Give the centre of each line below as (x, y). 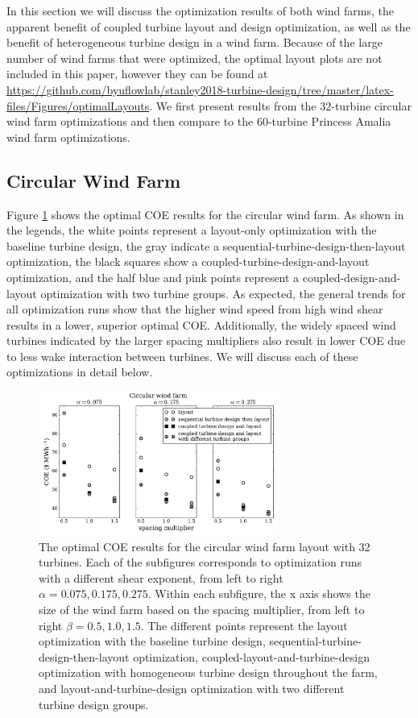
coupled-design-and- (352, 277)
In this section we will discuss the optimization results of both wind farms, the (200, 10)
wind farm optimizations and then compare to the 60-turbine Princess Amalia (199, 121)
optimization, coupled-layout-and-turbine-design (251, 656)
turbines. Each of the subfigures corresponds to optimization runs (201, 562)
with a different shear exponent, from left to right (161, 577)
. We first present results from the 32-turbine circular (280, 105)
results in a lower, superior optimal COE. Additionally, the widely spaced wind (201, 324)
